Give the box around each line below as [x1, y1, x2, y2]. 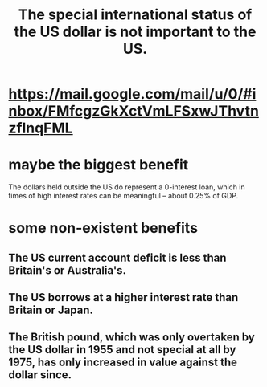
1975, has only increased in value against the [8, 356, 237, 369]
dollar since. [8, 368, 72, 382]
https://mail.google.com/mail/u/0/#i [8, 85, 257, 104]
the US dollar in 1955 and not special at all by [8, 343, 236, 356]
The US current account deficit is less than [8, 251, 227, 264]
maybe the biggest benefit [8, 156, 189, 174]
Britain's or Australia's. [8, 263, 127, 277]
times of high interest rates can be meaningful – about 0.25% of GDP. [8, 191, 239, 201]
